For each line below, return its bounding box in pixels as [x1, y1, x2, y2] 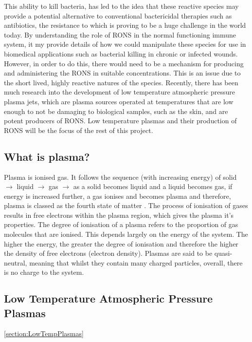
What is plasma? [4, 149, 90, 164]
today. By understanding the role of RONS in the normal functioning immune [4, 29, 236, 39]
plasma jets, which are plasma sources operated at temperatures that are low [4, 96, 234, 106]
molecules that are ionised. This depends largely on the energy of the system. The [4, 229, 248, 239]
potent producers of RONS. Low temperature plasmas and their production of [4, 115, 237, 126]
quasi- [214, 248, 233, 258]
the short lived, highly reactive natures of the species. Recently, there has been [4, 77, 238, 87]
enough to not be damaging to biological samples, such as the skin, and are [4, 106, 228, 116]
